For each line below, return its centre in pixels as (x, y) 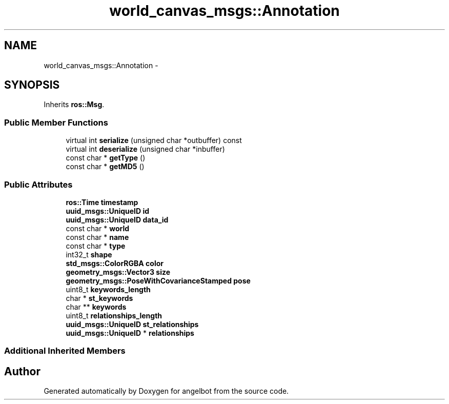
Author (22, 371)
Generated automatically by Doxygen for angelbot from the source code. (166, 391)
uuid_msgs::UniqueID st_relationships (132, 324)
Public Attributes (38, 184)
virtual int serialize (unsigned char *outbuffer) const (154, 140)
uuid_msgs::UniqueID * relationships (130, 333)
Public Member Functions (56, 122)
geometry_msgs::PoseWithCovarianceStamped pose (158, 280)
